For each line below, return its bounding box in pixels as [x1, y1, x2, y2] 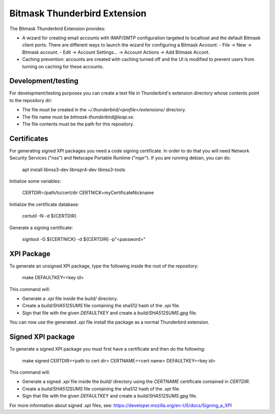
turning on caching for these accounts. [22, 63, 104, 69]
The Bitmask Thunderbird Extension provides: [9, 26, 106, 32]
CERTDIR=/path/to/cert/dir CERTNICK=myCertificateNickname [22, 189, 154, 196]
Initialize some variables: [9, 178, 61, 184]
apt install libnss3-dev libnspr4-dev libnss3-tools [22, 166, 126, 173]
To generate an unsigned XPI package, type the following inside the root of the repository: [9, 263, 199, 269]
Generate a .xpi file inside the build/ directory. [22, 296, 118, 302]
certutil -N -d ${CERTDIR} [22, 213, 77, 219]
